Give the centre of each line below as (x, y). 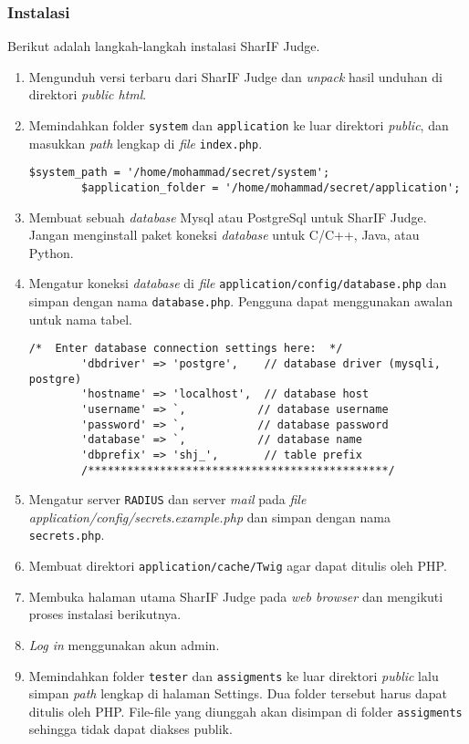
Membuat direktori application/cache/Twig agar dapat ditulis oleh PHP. (238, 566)
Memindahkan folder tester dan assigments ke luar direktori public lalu (234, 675)
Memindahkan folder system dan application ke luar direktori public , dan (239, 125)
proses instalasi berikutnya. (105, 614)
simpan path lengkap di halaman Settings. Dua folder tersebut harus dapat (238, 693)
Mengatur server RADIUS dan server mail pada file (167, 499)
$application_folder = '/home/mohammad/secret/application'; (271, 187)
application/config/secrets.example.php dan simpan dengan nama (209, 517)
